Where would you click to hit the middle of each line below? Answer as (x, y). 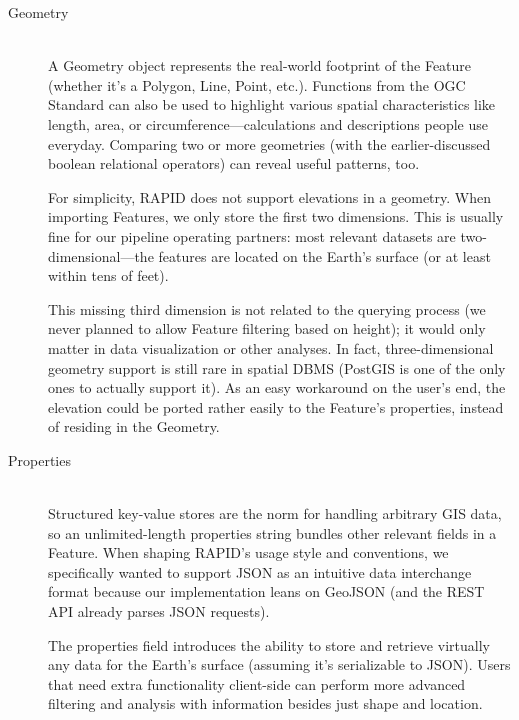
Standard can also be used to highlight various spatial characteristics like (272, 104)
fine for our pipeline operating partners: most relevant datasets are (252, 235)
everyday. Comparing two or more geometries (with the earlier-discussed (269, 143)
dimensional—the (101, 255)
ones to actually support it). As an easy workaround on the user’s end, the (277, 387)
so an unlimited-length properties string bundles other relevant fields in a (272, 532)
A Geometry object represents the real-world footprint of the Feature (260, 65)
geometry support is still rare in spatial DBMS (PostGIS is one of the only (277, 367)
